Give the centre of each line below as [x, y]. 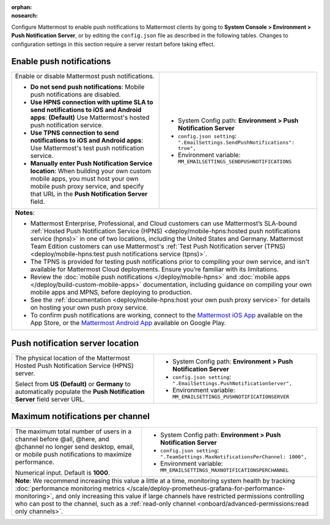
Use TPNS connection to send [75, 133]
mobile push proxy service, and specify [87, 187]
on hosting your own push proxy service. [89, 308]
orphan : [22, 7]
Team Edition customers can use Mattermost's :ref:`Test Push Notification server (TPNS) [158, 247]
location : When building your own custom [91, 171]
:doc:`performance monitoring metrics [70, 488]
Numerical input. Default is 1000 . [62, 472]
